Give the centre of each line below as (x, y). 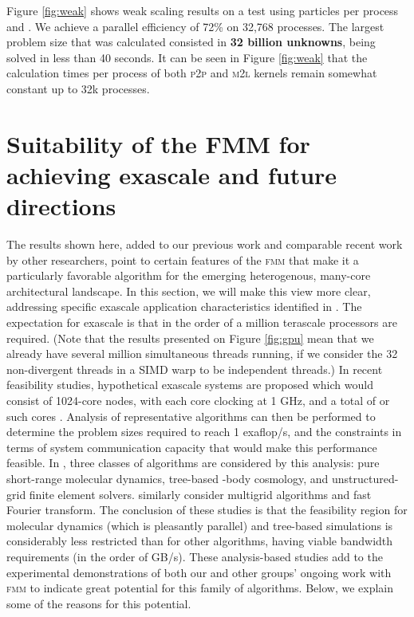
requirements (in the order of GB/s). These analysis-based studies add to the (195, 556)
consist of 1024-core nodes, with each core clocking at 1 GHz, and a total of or (198, 400)
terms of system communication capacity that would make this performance (192, 447)
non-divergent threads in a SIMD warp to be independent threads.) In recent (195, 369)
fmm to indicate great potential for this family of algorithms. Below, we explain (200, 588)
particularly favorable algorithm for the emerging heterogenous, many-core (189, 275)
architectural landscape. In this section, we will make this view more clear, (189, 291)
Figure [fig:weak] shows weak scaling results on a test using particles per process (203, 10)
